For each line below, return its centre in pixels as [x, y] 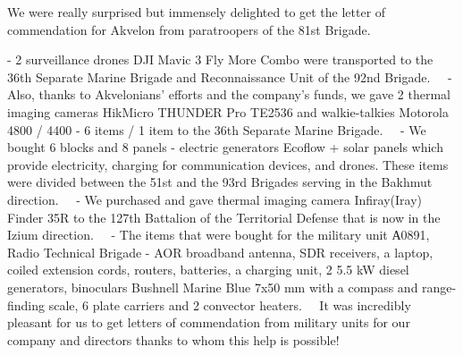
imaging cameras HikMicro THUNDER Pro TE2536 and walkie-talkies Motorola [228, 111]
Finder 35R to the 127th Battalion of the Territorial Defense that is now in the [224, 217]
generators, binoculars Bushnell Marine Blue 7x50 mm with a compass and [213, 287]
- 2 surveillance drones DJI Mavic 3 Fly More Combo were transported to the [220, 59]
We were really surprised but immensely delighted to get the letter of [197, 12]
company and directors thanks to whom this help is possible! [173, 339]
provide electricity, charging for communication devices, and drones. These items [228, 164]
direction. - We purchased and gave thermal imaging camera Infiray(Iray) [215, 199]
